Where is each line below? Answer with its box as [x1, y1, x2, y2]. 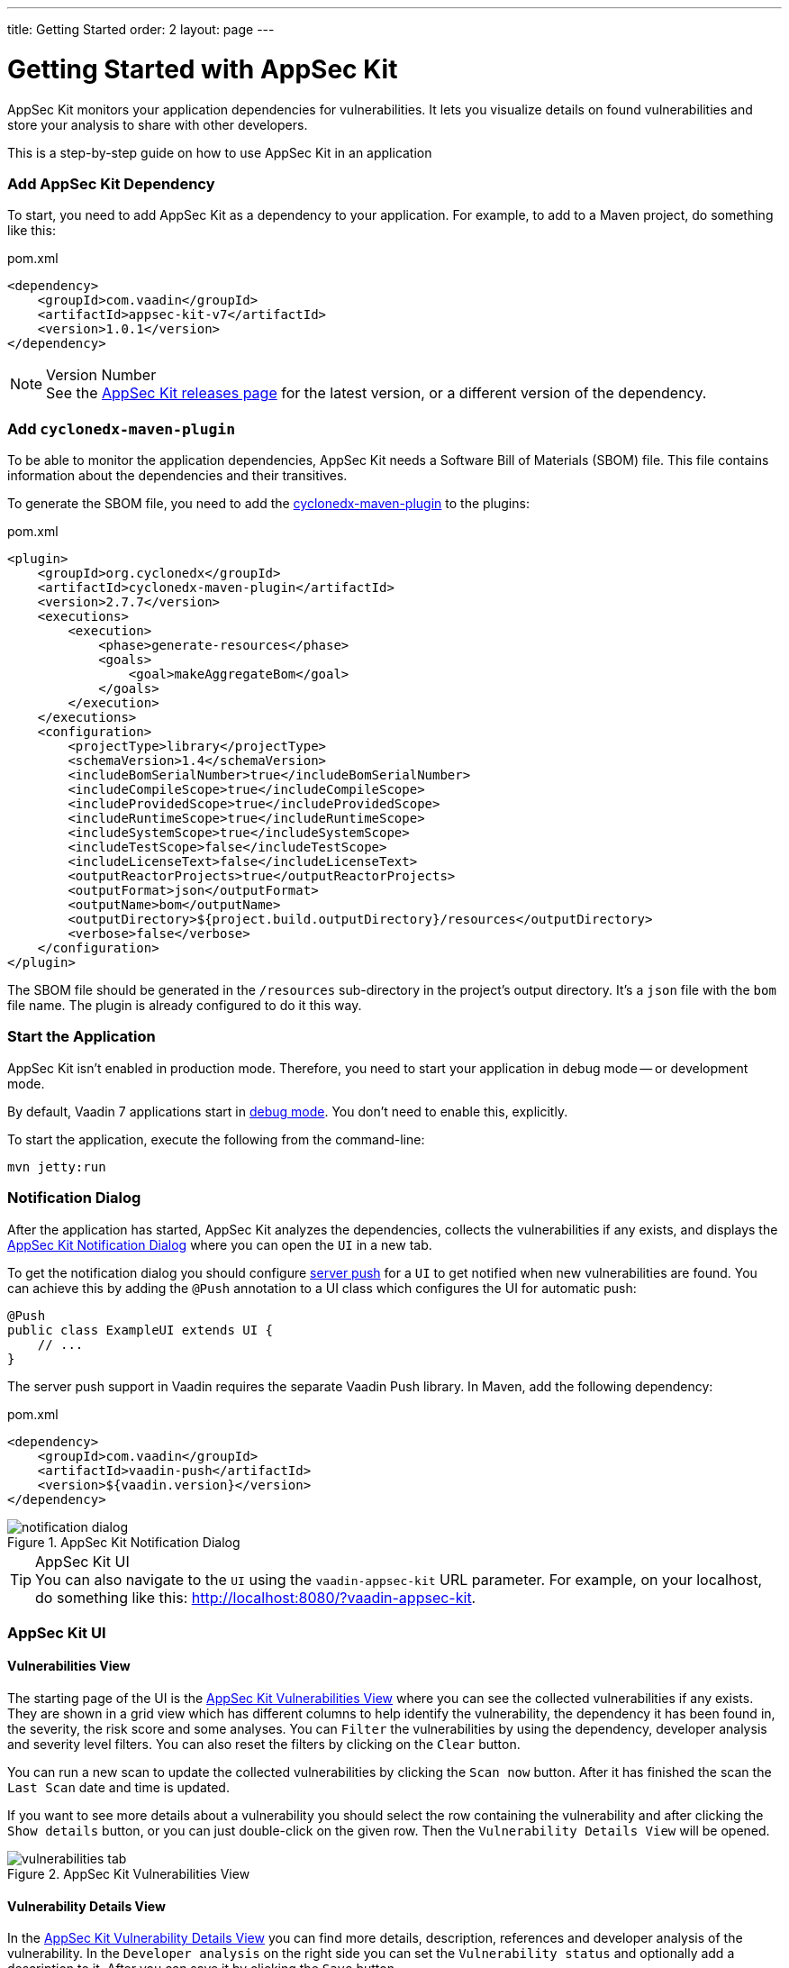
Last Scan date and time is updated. [7, 1780, 230, 1796]
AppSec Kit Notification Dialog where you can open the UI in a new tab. [7, 1236, 432, 1253]
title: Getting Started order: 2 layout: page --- [7, 22, 275, 37]
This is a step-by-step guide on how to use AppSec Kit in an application [7, 144, 432, 160]
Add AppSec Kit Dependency [7, 174, 215, 193]
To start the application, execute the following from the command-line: [7, 1131, 425, 1147]
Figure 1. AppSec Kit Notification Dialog [7, 1534, 240, 1550]
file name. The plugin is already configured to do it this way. [7, 998, 362, 1013]
